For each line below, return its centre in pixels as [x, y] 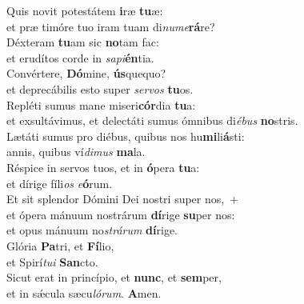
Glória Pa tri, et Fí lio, [60, 245]
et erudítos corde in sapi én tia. [80, 57]
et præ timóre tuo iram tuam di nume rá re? [111, 26]
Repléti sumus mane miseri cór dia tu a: [101, 104]
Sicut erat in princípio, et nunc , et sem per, [114, 277]
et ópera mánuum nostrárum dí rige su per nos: [121, 214]
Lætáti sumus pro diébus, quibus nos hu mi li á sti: [126, 136]
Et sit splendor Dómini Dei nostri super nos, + [123, 199]
